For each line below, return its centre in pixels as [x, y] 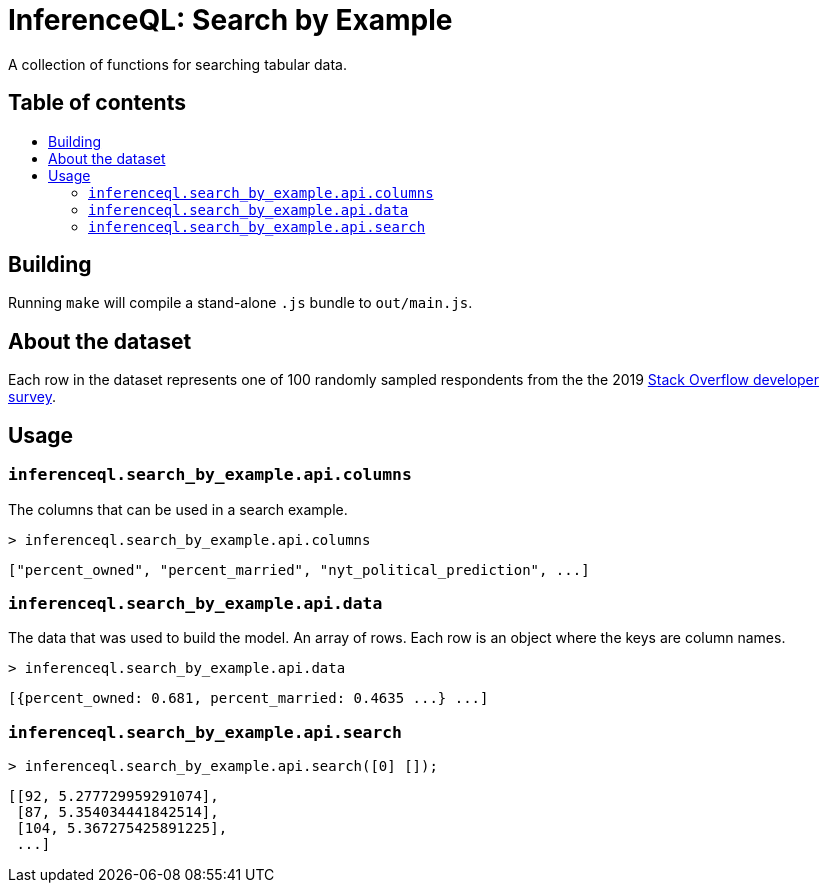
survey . [32, 397]
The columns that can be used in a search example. [178, 509]
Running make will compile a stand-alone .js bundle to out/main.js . [240, 303]
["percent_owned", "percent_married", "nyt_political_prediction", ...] [299, 569]
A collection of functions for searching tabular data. [177, 64]
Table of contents [97, 103]
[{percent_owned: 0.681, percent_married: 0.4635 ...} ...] [248, 698]
